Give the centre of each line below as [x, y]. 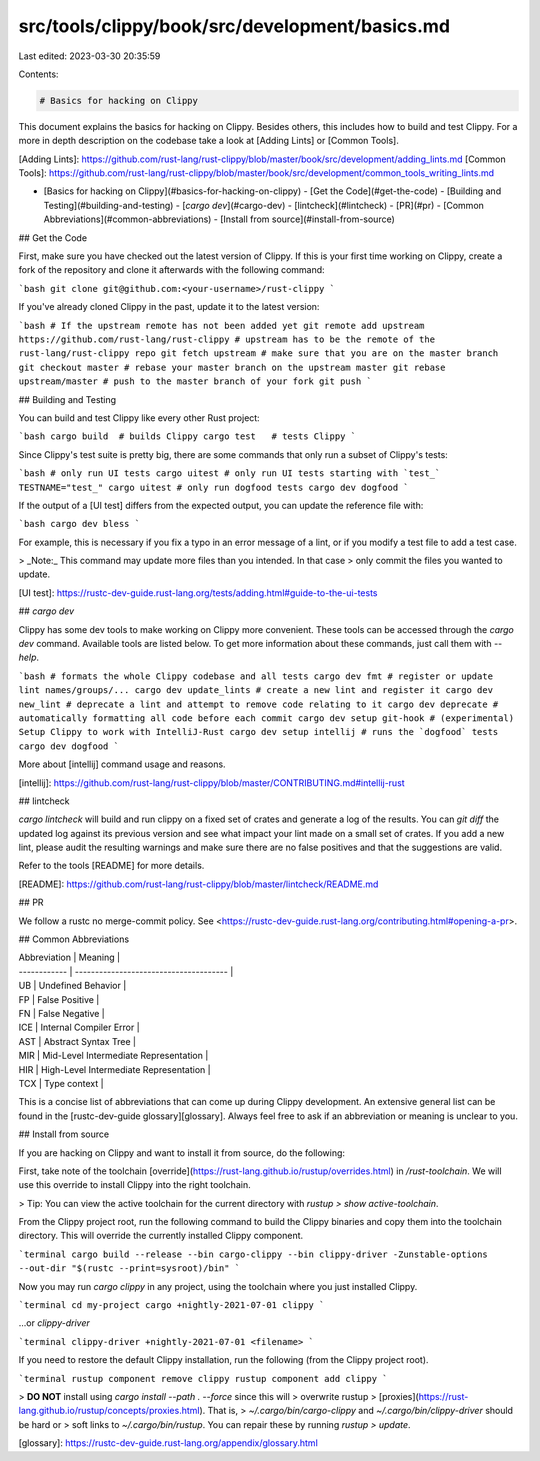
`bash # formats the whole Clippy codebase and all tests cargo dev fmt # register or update [256, 676]
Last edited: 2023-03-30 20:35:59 [89, 56]
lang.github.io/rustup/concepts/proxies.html [109, 1411]
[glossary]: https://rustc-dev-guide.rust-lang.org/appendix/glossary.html [168, 1443]
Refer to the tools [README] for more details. [111, 866]
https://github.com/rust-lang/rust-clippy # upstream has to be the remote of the [226, 339]
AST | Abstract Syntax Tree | [77, 1041]
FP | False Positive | [59, 999]
